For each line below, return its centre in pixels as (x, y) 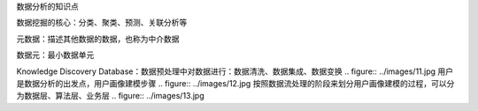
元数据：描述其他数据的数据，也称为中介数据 (98, 39)
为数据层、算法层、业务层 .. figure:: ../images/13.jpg (111, 96)
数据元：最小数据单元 (55, 55)
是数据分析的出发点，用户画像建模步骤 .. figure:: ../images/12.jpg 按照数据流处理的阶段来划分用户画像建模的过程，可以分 (235, 83)
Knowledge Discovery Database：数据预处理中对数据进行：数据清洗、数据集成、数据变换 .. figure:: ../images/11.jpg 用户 (235, 71)
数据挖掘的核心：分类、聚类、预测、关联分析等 (102, 23)
